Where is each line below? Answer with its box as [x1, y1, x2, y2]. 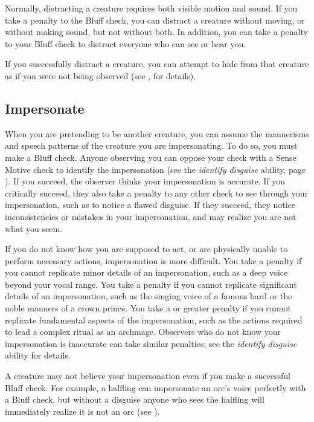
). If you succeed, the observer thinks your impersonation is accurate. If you [5, 175, 286, 187]
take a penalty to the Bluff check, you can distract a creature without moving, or [5, 13, 305, 26]
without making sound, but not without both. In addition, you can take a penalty [5, 25, 308, 38]
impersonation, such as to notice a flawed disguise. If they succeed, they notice [5, 198, 296, 211]
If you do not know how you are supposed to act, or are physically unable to [5, 242, 288, 255]
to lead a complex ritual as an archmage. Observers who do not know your [5, 325, 281, 338]
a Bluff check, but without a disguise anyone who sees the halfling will [5, 393, 264, 406]
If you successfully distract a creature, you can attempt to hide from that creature [5, 57, 309, 70]
